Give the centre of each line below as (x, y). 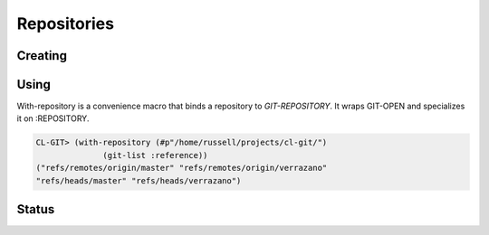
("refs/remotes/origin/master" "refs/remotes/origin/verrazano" (182, 168)
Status (36, 209)
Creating (42, 56)
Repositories (66, 23)
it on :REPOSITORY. (53, 118)
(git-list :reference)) (155, 155)
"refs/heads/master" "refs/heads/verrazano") (139, 180)
